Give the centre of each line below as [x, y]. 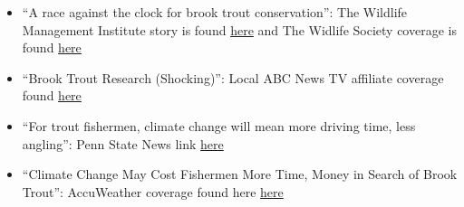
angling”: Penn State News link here [123, 143]
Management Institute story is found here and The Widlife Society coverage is [239, 29]
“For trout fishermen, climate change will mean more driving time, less [219, 125]
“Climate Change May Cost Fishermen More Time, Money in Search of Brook [240, 174]
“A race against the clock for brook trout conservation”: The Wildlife [215, 12]
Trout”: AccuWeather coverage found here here [153, 191]
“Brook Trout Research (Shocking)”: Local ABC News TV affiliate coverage [233, 77]
